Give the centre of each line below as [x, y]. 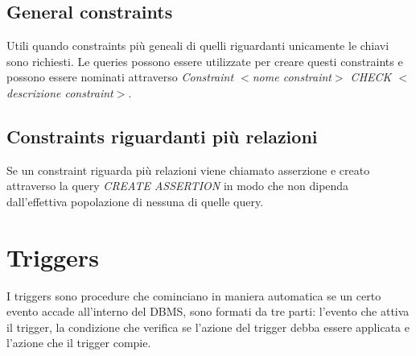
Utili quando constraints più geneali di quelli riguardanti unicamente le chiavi [198, 46]
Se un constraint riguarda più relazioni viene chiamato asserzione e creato [188, 170]
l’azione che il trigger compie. [79, 343]
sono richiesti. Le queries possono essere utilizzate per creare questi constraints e [205, 61]
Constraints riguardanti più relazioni [162, 136]
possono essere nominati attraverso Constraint [120, 77]
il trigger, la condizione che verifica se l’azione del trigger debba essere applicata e [208, 327]
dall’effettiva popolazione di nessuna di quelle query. [135, 201]
